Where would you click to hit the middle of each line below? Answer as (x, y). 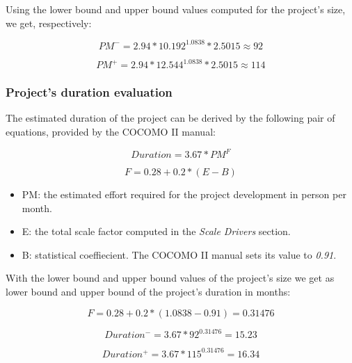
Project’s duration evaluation (89, 92)
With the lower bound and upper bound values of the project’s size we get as (170, 278)
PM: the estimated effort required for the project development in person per (184, 194)
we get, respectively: (49, 23)
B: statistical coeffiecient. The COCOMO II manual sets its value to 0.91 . (179, 254)
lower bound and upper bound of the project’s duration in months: (148, 292)
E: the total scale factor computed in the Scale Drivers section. (156, 231)
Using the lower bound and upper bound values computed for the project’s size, (176, 9)
